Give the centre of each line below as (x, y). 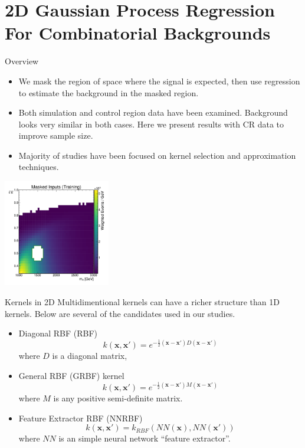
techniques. (39, 167)
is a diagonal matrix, (90, 356)
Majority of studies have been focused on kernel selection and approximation (157, 155)
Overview (22, 61)
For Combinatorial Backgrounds (138, 33)
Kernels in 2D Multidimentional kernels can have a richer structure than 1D (142, 302)
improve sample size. (56, 135)
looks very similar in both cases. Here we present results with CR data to (151, 124)
